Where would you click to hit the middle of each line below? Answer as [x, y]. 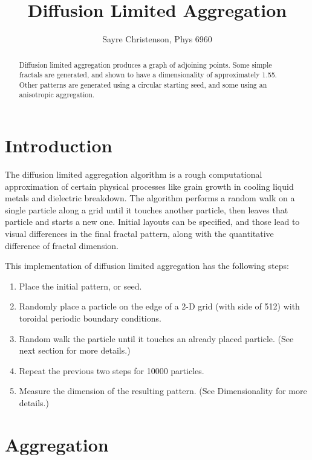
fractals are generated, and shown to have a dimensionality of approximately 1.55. [148, 75]
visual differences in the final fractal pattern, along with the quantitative [139, 234]
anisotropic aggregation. [57, 95]
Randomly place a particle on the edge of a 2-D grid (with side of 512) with [159, 306]
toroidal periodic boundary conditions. [90, 318]
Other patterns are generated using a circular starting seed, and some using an [143, 84]
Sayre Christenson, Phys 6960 [157, 39]
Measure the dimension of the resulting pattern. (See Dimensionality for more [163, 391]
